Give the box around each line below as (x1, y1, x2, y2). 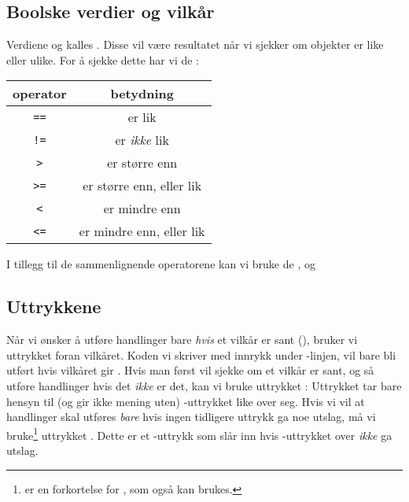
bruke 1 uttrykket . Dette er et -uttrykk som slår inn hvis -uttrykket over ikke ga (6, 424, 392, 443)
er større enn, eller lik (83, 176, 202, 195)
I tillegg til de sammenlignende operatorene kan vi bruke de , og (6, 256, 315, 272)
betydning (110, 84, 174, 103)
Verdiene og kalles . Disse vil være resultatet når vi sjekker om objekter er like (6, 36, 384, 53)
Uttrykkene (6, 294, 101, 319)
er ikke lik (115, 131, 169, 149)
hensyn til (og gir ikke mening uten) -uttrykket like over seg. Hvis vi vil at (6, 393, 365, 409)
